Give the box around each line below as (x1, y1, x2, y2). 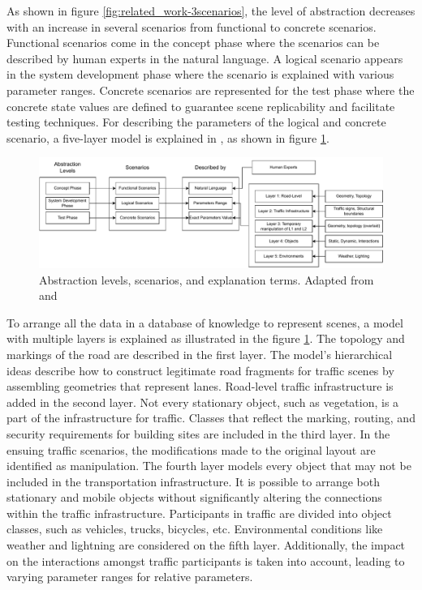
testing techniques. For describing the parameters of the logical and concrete (6, 113, 386, 130)
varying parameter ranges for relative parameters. (6, 568, 253, 585)
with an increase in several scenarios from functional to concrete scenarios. (6, 18, 377, 35)
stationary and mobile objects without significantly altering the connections (6, 489, 382, 506)
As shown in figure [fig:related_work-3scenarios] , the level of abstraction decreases (6, 2, 416, 19)
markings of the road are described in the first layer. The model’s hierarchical (6, 345, 393, 362)
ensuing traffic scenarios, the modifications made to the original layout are (6, 441, 376, 458)
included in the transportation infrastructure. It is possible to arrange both (6, 472, 381, 490)
